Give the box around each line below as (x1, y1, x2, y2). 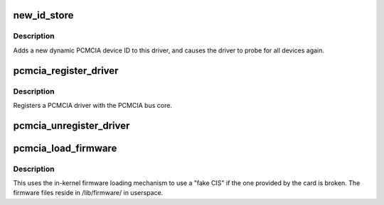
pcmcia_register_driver (13, 65, 119, 77)
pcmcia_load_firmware (13, 142, 117, 154)
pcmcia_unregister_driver (13, 119, 130, 131)
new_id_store (13, 9, 74, 21)
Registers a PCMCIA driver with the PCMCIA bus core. (13, 101, 172, 109)
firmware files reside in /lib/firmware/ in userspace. (13, 189, 164, 197)
